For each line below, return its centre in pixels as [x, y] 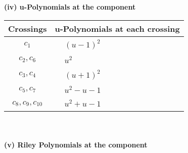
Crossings [28, 28]
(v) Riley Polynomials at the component [76, 144]
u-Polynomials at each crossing [117, 28]
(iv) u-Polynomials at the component [70, 7]
